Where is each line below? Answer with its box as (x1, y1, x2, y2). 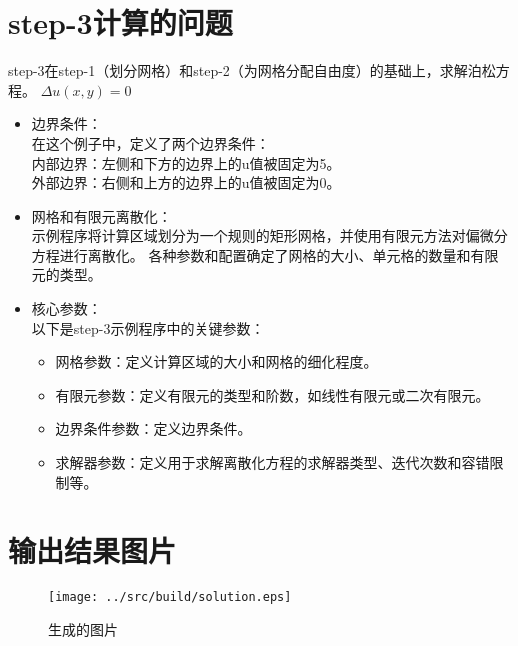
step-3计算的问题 (8, 2, 233, 43)
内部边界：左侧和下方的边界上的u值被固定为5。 (31, 152, 341, 173)
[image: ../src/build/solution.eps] (48, 590, 292, 605)
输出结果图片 (8, 530, 177, 571)
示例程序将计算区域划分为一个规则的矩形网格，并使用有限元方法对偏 (31, 225, 480, 246)
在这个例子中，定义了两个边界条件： (31, 132, 270, 153)
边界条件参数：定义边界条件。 (55, 418, 252, 439)
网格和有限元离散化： (31, 205, 172, 226)
